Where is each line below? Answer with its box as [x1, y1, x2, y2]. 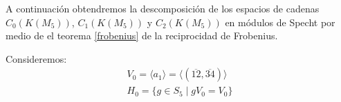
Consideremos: [6, 51, 67, 65]
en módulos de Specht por [225, 14, 335, 29]
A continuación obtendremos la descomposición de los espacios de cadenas [6, 1, 320, 15]
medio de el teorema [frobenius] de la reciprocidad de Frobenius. [6, 28, 278, 43]
